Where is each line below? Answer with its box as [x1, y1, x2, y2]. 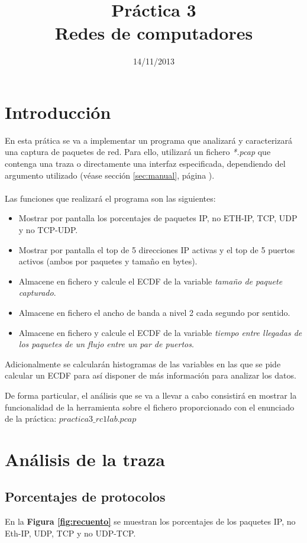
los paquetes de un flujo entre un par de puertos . [18, 338, 194, 350]
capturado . [18, 286, 56, 299]
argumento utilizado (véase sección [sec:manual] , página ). [5, 169, 215, 181]
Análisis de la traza [5, 447, 165, 471]
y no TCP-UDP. [18, 224, 78, 235]
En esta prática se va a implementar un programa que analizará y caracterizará [5, 134, 292, 146]
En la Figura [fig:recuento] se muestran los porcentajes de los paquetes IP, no [5, 515, 296, 528]
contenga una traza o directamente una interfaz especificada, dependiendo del [5, 157, 286, 170]
